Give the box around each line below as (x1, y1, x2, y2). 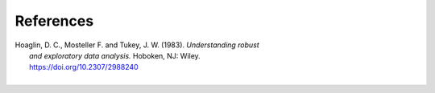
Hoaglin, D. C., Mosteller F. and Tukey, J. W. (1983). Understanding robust (14, 40, 259, 50)
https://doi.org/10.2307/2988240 (29, 63, 139, 72)
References (14, 12, 94, 30)
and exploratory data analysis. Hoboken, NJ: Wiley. (29, 51, 201, 60)
